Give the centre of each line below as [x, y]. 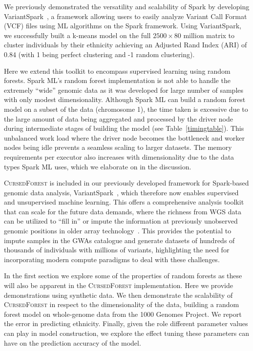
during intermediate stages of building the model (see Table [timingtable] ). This [124, 128]
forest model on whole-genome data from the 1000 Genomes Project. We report [123, 314]
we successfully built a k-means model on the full [77, 35]
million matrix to [209, 35]
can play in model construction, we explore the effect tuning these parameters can [127, 333]
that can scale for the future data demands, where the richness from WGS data [123, 211]
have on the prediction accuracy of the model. [73, 342]
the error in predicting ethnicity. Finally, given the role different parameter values [126, 323]
